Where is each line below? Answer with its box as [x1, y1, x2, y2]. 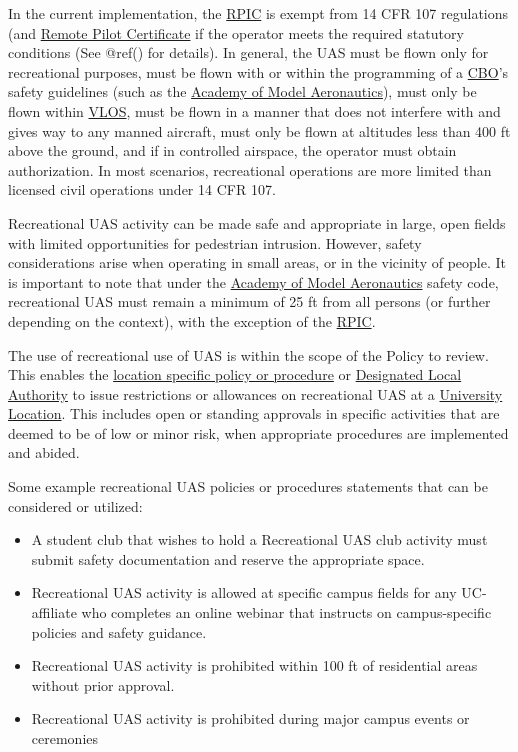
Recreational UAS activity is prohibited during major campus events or [31, 708, 470, 729]
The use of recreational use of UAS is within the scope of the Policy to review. [8, 344, 489, 365]
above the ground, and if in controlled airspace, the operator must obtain [8, 140, 457, 161]
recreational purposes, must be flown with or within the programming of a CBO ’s [8, 61, 509, 82]
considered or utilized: [8, 495, 143, 516]
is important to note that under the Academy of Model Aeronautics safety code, [8, 271, 499, 292]
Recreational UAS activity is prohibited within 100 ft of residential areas [31, 655, 478, 676]
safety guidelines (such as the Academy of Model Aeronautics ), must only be [8, 81, 477, 102]
